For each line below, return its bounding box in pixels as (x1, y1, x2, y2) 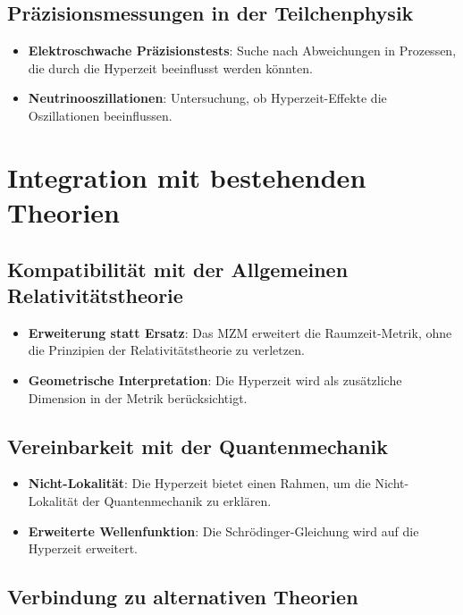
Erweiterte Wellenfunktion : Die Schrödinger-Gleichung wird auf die (28, 521, 419, 540)
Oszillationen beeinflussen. (28, 105, 173, 124)
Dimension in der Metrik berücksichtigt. (28, 388, 248, 407)
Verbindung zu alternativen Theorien (7, 583, 358, 611)
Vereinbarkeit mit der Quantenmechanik (7, 432, 389, 459)
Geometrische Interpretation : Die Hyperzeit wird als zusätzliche (28, 370, 402, 389)
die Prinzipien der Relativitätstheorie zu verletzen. (28, 341, 305, 359)
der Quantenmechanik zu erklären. (82, 491, 272, 510)
